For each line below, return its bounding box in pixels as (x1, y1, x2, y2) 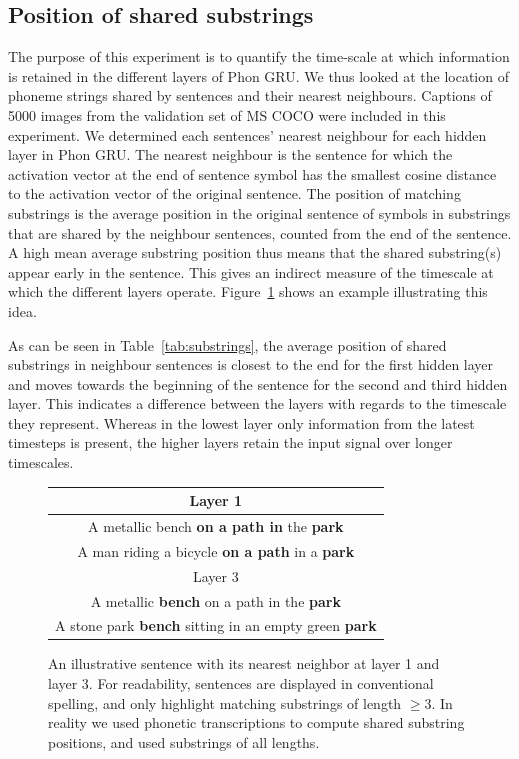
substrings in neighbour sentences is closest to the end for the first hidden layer (8, 354, 494, 375)
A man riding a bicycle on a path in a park (77, 540, 355, 561)
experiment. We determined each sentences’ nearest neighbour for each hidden (8, 124, 487, 145)
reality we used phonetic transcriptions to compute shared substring (48, 712, 465, 733)
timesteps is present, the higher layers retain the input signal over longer (8, 432, 453, 453)
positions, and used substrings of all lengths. (48, 731, 320, 752)
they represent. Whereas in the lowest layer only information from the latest (8, 412, 475, 433)
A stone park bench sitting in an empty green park (55, 615, 377, 636)
